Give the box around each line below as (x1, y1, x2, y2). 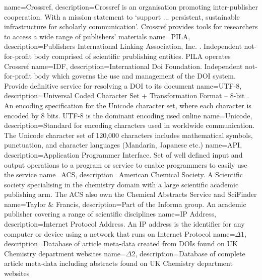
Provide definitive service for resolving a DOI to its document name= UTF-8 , (4, 80, 242, 91)
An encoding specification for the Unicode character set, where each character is (4, 100, 251, 110)
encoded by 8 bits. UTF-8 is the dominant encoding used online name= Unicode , (4, 110, 252, 120)
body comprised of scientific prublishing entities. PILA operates (34, 50, 231, 61)
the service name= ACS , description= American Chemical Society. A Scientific (4, 169, 243, 180)
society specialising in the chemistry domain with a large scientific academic (4, 179, 239, 189)
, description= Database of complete (135, 248, 245, 258)
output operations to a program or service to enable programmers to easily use (4, 159, 247, 170)
